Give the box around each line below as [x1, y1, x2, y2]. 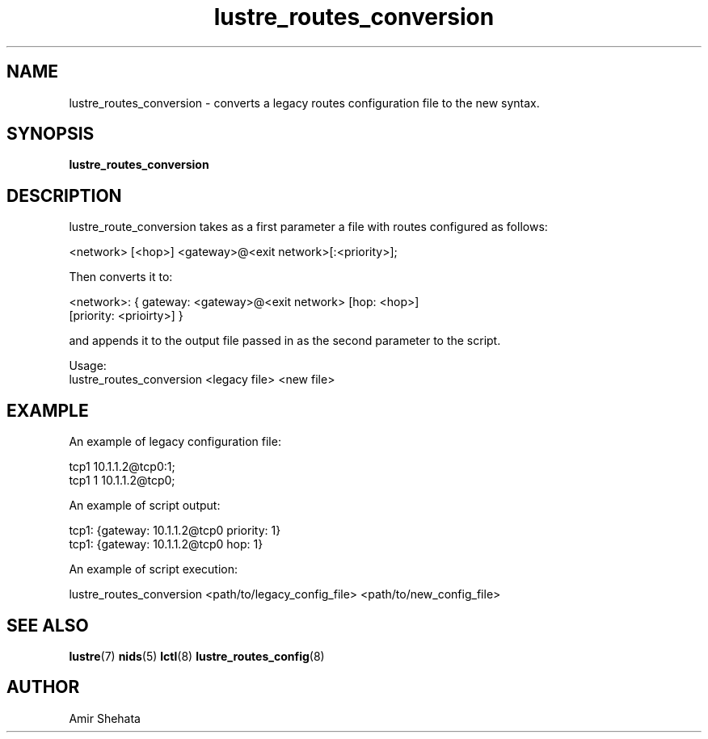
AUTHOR [6, 677, 80, 698]
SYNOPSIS [6, 124, 95, 145]
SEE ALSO [6, 615, 89, 636]
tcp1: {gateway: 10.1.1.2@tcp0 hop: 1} [69, 537, 263, 552]
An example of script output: [69, 498, 221, 513]
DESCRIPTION [6, 185, 122, 206]
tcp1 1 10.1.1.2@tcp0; [69, 473, 175, 488]
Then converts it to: [69, 270, 173, 284]
